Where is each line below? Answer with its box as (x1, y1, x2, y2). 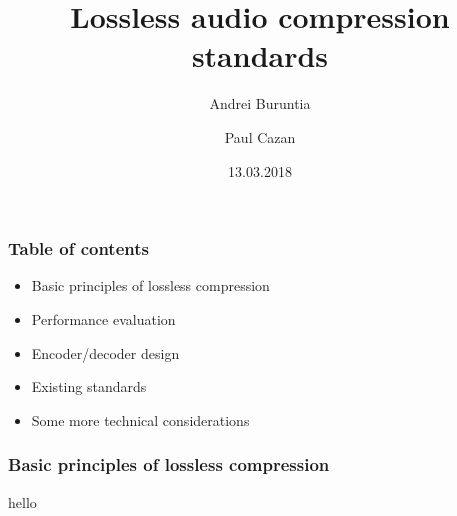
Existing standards (31, 376, 147, 397)
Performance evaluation (31, 308, 176, 329)
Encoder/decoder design (31, 342, 180, 363)
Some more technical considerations (31, 409, 250, 430)
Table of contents (8, 236, 149, 261)
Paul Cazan (224, 126, 296, 147)
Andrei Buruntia (209, 93, 311, 114)
